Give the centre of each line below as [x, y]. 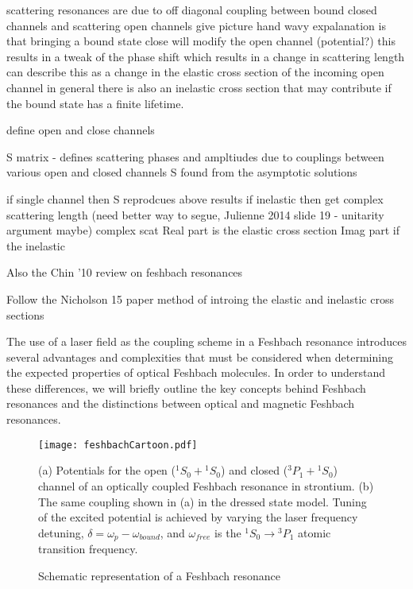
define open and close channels [81, 130]
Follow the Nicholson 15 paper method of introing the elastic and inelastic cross [200, 298]
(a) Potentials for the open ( [107, 470]
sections [25, 314]
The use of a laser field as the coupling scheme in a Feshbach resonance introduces [207, 341]
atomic [315, 532]
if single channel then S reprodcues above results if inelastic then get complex [195, 198]
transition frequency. [88, 549]
